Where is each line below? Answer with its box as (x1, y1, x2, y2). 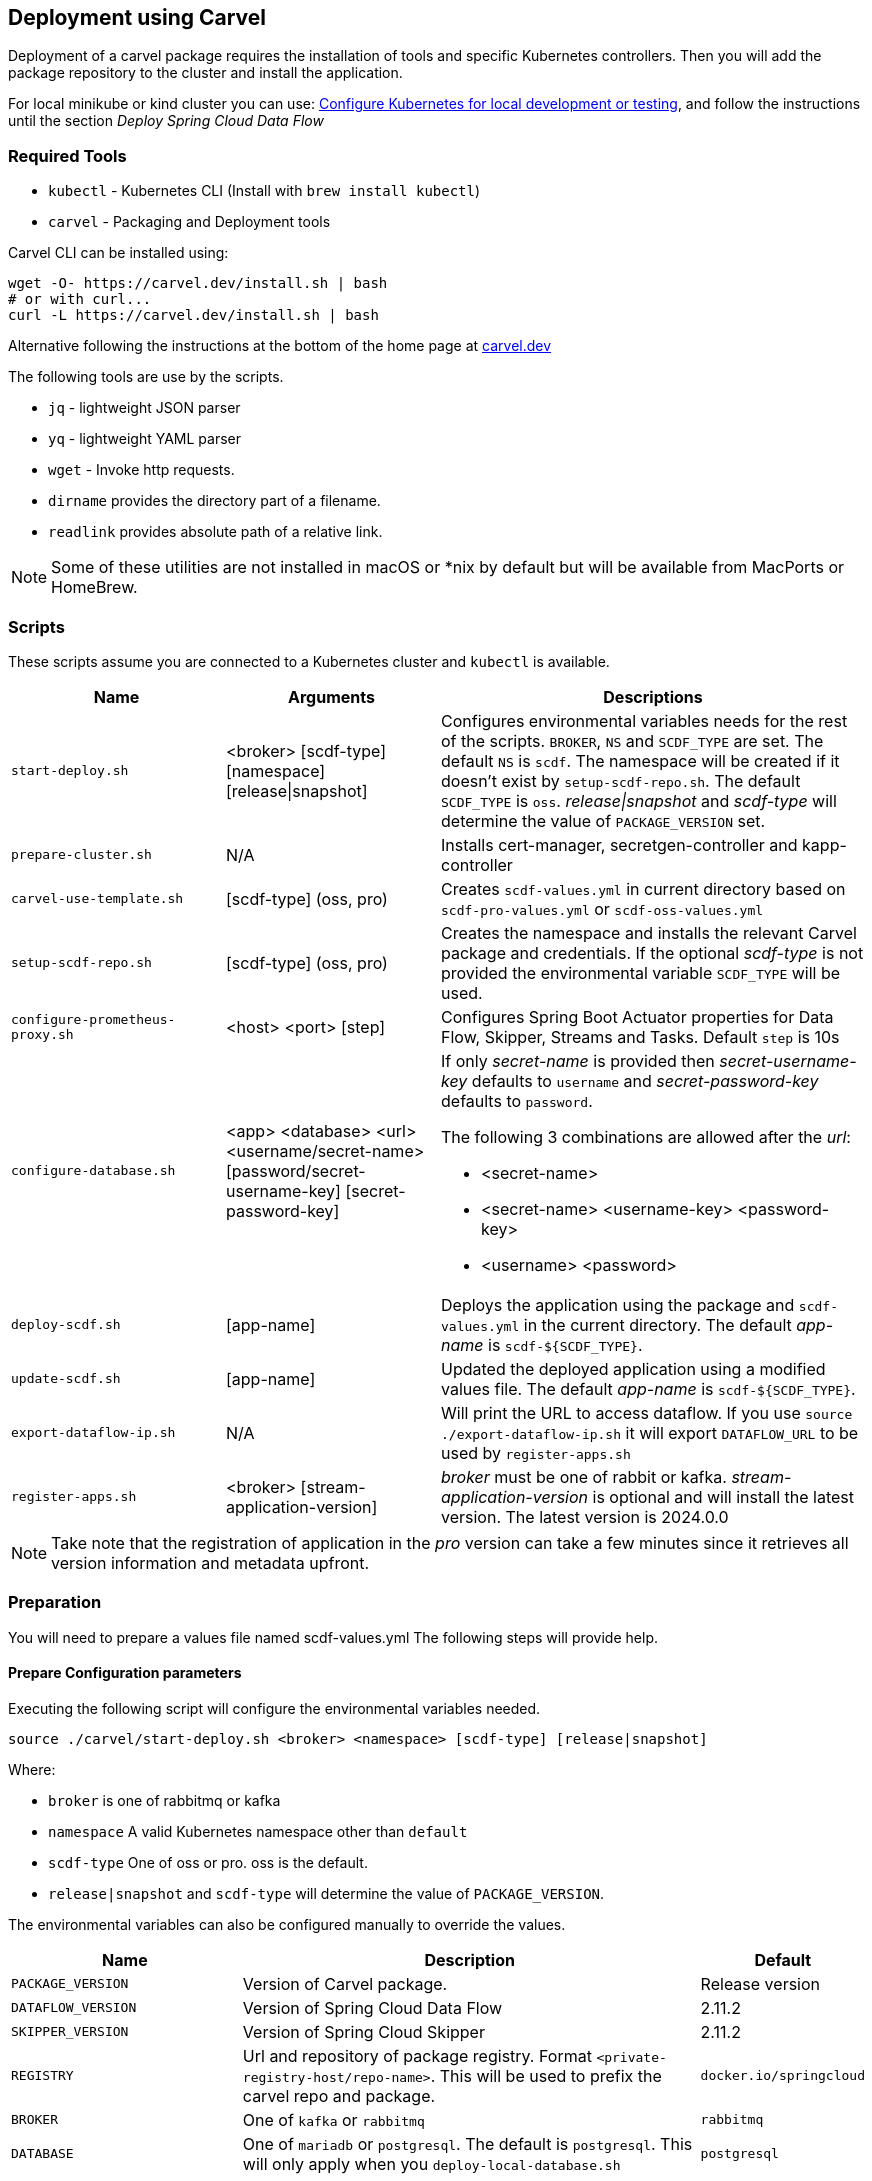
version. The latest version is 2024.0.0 (441, 1506, 729, 1527)
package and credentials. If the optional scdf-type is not (441, 942, 864, 963)
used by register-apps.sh (441, 1442, 631, 1463)
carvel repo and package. (242, 2085, 436, 2106)
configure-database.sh (11, 1163, 176, 1179)
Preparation (8, 1592, 102, 1613)
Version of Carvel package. (242, 1973, 448, 1994)
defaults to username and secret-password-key (471, 1070, 819, 1091)
